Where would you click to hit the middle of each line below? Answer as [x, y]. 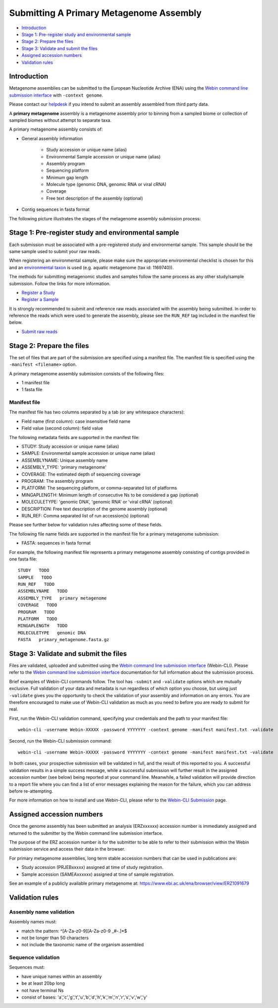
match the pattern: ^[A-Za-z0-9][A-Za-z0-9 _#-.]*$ [74, 931]
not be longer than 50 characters [55, 938]
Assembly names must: [33, 922]
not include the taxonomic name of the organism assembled [83, 945]
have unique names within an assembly [62, 976]
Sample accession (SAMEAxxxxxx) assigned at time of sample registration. [98, 874]
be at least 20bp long [43, 983]
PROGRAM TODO [36, 612]
